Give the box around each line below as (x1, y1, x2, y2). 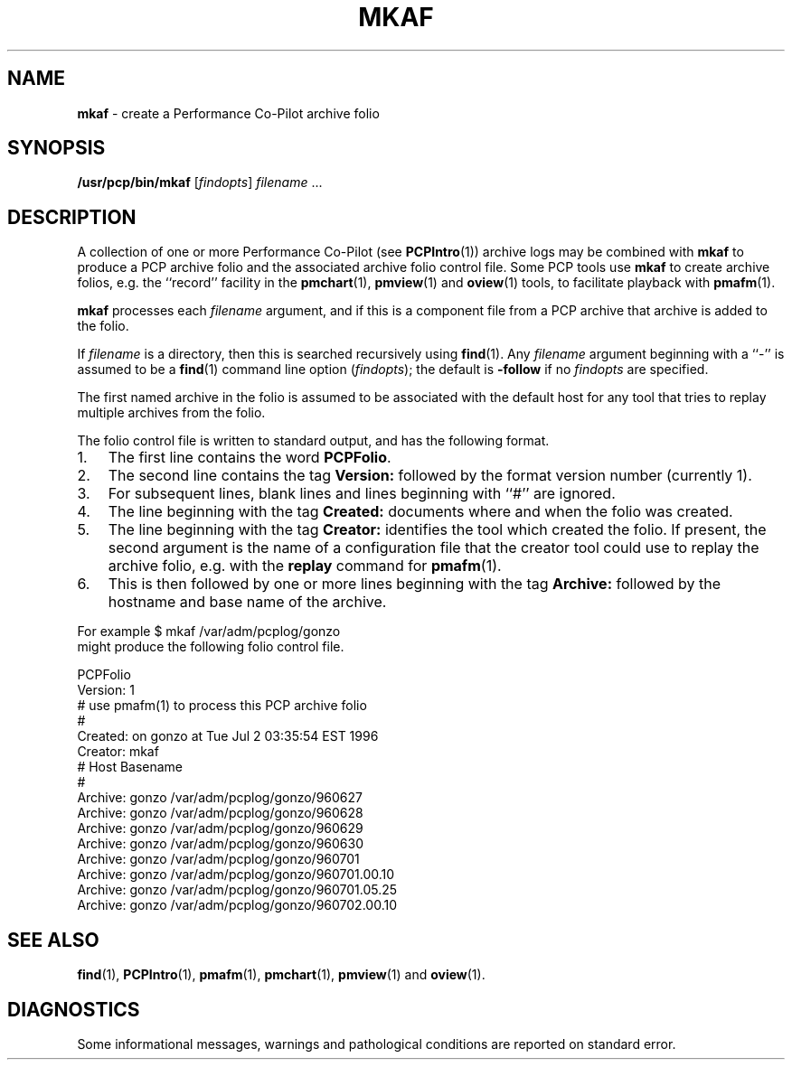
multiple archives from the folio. (77, 405, 266, 421)
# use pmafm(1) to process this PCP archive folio (77, 697, 367, 714)
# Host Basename (77, 759, 184, 775)
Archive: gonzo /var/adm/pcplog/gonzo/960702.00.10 (77, 897, 397, 913)
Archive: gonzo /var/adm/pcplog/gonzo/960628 (77, 805, 363, 821)
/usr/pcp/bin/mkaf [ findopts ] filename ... (77, 174, 323, 191)
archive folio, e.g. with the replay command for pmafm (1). (108, 557, 502, 576)
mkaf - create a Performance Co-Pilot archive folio (77, 105, 380, 121)
